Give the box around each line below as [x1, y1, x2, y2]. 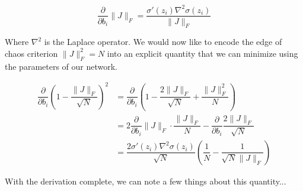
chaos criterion [5, 47, 58, 59]
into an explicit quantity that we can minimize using [107, 47, 298, 59]
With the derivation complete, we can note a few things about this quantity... [5, 174, 286, 187]
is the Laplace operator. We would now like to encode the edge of [44, 35, 282, 48]
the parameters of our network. [5, 60, 118, 72]
